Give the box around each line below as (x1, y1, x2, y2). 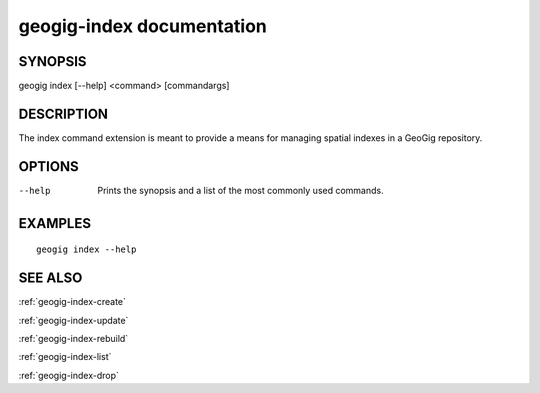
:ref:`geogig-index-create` (18, 296, 127, 308)
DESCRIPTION (18, 105, 109, 122)
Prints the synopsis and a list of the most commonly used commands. (97, 184, 384, 196)
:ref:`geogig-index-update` (18, 314, 129, 326)
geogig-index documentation (18, 15, 267, 37)
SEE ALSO (18, 270, 83, 287)
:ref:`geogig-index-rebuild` (18, 332, 129, 344)
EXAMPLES (18, 215, 92, 232)
